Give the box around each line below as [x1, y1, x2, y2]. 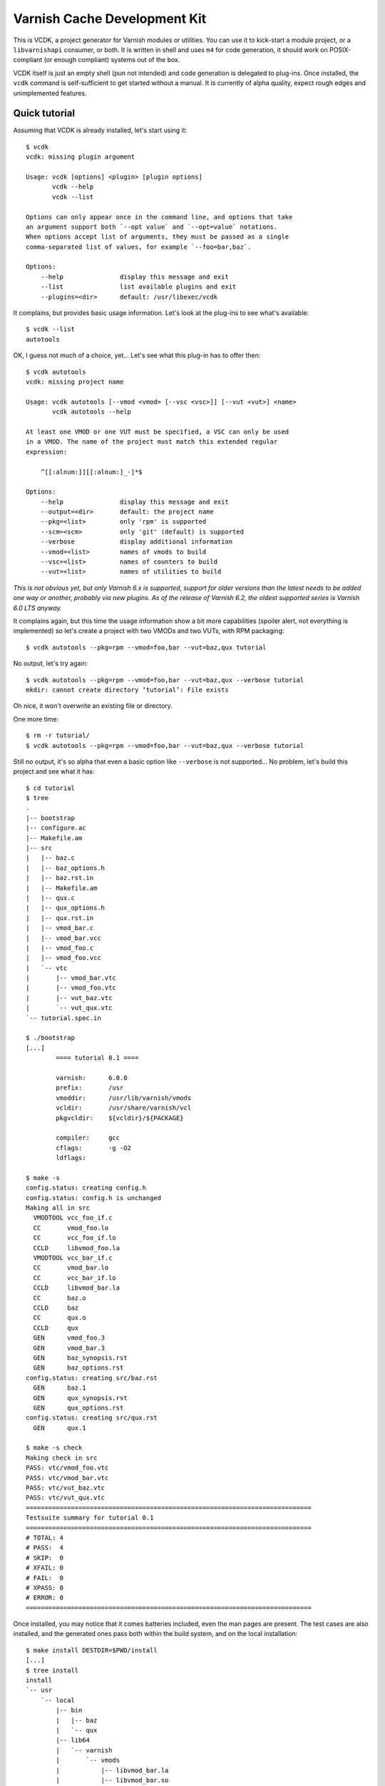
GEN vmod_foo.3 [33, 1334, 106, 1342]
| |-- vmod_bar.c [26, 924, 94, 932]
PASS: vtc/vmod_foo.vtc [26, 1464, 109, 1472]
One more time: [13, 714, 59, 723]
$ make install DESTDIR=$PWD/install [26, 1646, 158, 1654]
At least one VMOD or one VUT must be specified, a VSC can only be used [26, 427, 289, 436]
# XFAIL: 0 [26, 1564, 64, 1572]
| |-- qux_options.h [26, 904, 106, 912]
